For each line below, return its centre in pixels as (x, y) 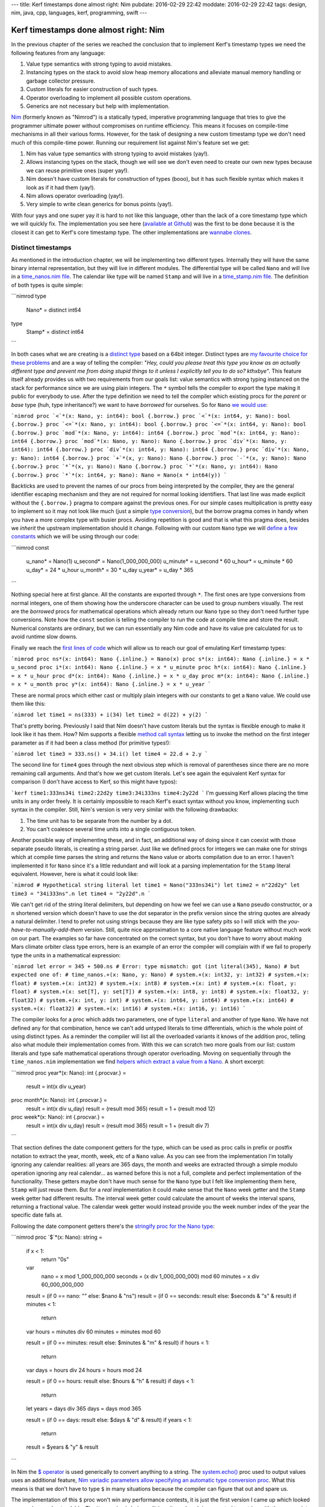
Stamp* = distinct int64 (55, 332)
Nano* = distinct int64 (54, 310)
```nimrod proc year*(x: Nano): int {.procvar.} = (69, 1072)
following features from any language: (58, 53)
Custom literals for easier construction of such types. (92, 89)
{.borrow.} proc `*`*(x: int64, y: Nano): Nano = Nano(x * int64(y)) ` (119, 475)
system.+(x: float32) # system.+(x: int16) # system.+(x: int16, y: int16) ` (128, 1008)
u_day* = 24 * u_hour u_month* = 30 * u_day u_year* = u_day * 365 (110, 570)
